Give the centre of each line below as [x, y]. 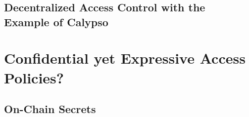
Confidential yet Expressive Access [125, 58]
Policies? [34, 77]
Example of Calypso [56, 21]
